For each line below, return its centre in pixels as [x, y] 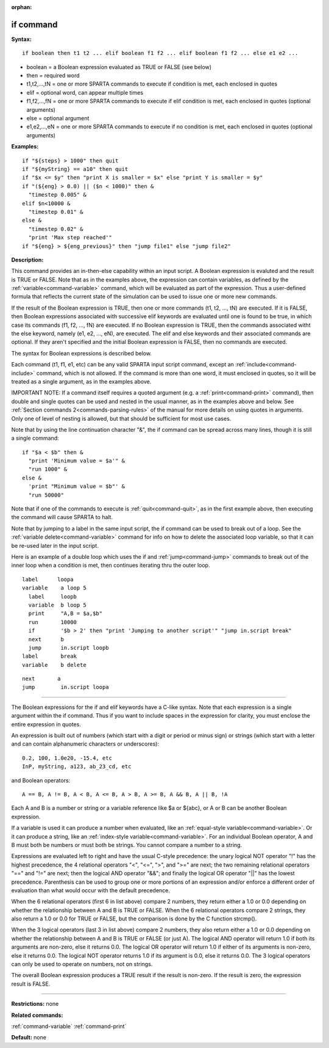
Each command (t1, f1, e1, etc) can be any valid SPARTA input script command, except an [123, 365]
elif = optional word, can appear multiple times [85, 92]
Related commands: [37, 1015]
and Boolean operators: [41, 780]
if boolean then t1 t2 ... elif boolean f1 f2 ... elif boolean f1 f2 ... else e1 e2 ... [160, 53]
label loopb [53, 596]
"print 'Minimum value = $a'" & [76, 461]
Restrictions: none [35, 1004]
